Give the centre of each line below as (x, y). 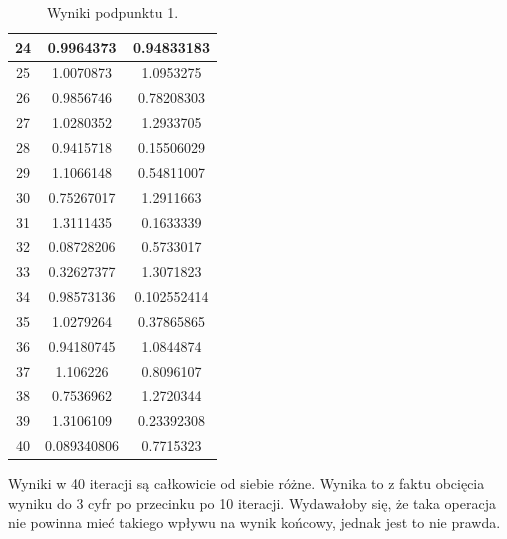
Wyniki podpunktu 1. (112, 12)
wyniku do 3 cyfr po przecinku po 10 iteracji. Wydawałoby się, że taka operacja (252, 502)
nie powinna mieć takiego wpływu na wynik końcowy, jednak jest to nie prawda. (254, 522)
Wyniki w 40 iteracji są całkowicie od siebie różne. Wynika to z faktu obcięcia (246, 483)
